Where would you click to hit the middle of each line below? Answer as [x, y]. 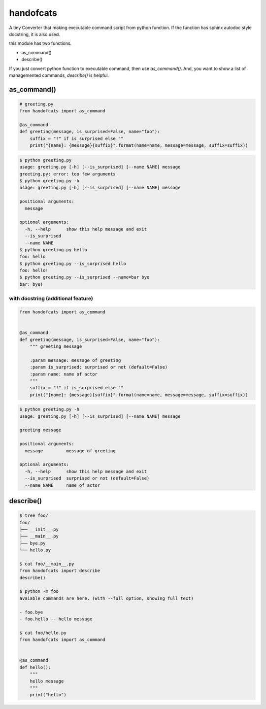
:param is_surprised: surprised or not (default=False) [99, 367]
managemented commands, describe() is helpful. [59, 75]
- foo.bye [31, 612]
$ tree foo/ [34, 516]
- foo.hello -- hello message [56, 619]
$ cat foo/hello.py [43, 633]
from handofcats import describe [60, 571]
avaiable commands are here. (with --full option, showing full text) [107, 598]
